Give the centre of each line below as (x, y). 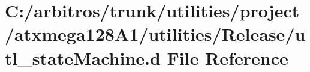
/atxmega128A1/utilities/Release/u (155, 34)
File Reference (228, 57)
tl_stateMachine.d (83, 57)
